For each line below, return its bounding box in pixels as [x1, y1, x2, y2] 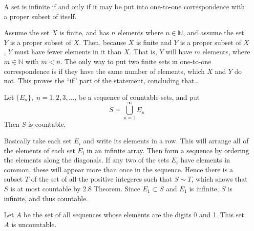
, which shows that [191, 174, 248, 184]
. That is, [129, 46, 157, 57]
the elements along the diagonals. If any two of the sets [4, 155, 169, 165]
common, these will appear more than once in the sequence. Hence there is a [4, 164, 233, 174]
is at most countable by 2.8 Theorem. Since [10, 184, 141, 194]
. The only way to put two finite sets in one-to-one [60, 56, 212, 66]
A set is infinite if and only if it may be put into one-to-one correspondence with [4, 1, 245, 11]
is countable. [28, 119, 66, 129]
